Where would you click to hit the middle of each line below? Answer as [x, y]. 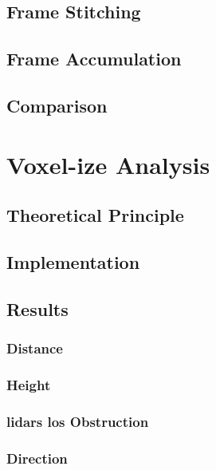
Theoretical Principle [95, 215]
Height [29, 384]
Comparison [57, 105]
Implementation [73, 261]
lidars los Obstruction [78, 421]
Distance [35, 348]
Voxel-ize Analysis [108, 164]
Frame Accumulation [94, 59]
